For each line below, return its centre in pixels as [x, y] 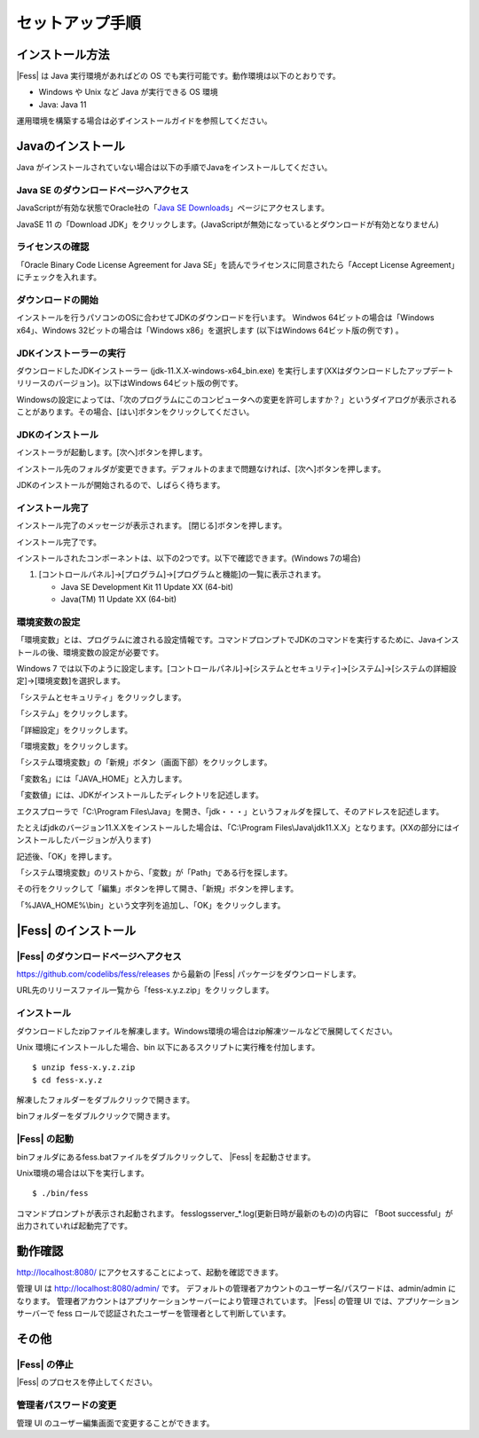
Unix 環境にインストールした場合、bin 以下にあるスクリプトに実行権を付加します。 [168, 1047]
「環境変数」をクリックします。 [75, 746]
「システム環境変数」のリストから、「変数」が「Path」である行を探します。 [154, 873]
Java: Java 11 [63, 104]
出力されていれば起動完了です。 [75, 1226]
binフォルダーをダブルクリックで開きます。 [95, 1116]
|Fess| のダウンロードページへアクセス [99, 956]
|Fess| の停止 [45, 1364]
